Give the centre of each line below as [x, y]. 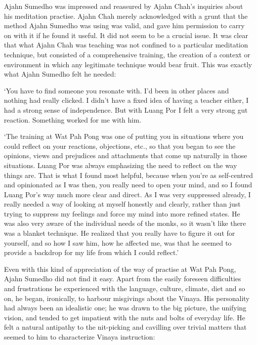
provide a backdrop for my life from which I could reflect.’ [91, 252]
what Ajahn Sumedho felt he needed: [60, 74]
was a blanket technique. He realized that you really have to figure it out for [120, 233]
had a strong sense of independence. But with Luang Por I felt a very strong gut [126, 109]
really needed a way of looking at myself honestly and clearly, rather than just [122, 204]
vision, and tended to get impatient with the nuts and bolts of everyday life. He [125, 317]
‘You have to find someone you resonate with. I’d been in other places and [116, 90]
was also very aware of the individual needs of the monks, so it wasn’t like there [125, 223]
